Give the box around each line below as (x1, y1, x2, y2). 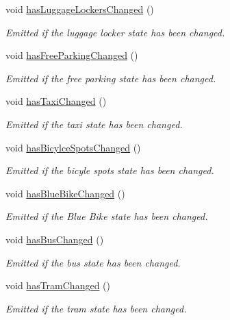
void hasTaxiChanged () (5, 94, 107, 108)
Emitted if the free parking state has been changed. (5, 71, 216, 85)
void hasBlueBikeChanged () (5, 186, 125, 200)
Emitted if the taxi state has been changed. (5, 116, 183, 131)
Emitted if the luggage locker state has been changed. (5, 25, 225, 39)
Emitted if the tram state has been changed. (5, 301, 187, 315)
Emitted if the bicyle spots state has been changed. (5, 163, 214, 177)
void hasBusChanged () (5, 232, 104, 246)
